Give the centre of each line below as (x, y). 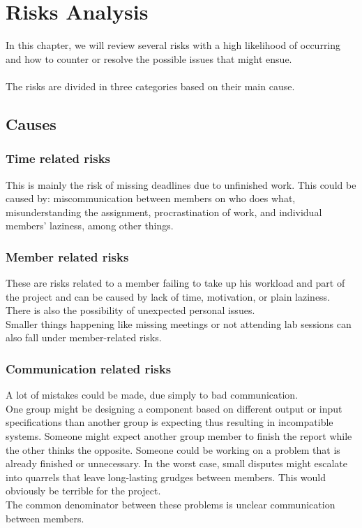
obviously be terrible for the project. (83, 491)
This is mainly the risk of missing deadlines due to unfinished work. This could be (181, 184)
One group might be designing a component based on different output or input (174, 408)
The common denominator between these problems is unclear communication (171, 505)
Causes (31, 123)
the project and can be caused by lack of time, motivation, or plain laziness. (168, 296)
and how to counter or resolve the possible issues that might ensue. (149, 58)
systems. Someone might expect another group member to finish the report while (179, 436)
